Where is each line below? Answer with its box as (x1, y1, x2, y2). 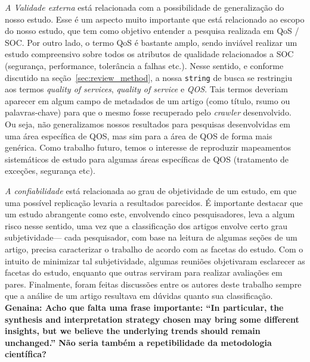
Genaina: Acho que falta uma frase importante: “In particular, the (5, 301, 284, 313)
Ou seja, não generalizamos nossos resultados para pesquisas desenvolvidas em (5, 118, 290, 130)
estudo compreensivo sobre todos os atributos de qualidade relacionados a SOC (5, 48, 294, 60)
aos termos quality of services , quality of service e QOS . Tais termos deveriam (5, 83, 289, 95)
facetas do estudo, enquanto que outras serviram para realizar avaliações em (5, 266, 283, 279)
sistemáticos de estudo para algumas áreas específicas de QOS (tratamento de (5, 152, 289, 165)
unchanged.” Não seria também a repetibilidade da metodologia (5, 336, 272, 348)
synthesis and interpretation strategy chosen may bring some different (5, 313, 299, 325)
